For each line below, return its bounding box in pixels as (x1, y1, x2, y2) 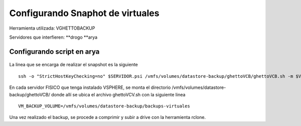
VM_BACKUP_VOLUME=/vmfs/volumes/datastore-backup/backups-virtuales (18, 103, 190, 109)
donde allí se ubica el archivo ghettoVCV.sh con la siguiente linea (51, 91, 186, 97)
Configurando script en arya (9, 47, 100, 56)
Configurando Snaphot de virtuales (9, 8, 160, 19)
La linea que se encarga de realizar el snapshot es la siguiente (9, 62, 138, 68)
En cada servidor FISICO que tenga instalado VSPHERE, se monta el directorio (9, 84, 171, 90)
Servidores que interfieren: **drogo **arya (9, 34, 98, 40)
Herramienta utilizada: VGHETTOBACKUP (9, 25, 95, 31)
